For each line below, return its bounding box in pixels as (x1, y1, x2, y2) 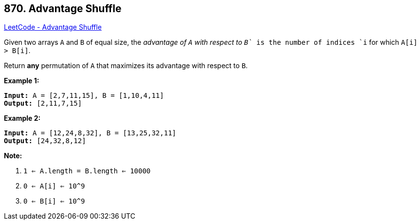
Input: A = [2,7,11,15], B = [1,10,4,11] (4, 92, 164, 100)
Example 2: (4, 114, 41, 123)
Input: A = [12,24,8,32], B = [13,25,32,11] (4, 129, 177, 137)
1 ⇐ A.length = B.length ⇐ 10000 (23, 167, 151, 175)
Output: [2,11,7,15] (4, 99, 82, 108)
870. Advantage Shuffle (4, 2, 122, 15)
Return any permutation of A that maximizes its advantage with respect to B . (4, 61, 248, 70)
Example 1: (4, 76, 39, 85)
